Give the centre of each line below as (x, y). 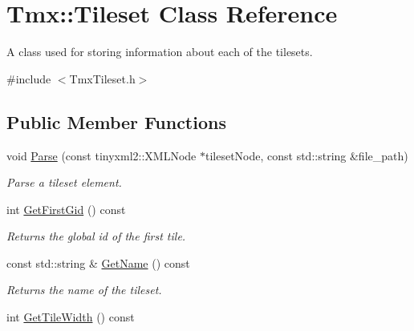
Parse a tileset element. (64, 182)
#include (29, 78)
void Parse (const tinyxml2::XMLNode (101, 155)
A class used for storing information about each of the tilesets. (160, 52)
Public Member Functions (116, 121)
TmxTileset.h (102, 78)
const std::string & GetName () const (98, 262)
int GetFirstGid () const (66, 209)
